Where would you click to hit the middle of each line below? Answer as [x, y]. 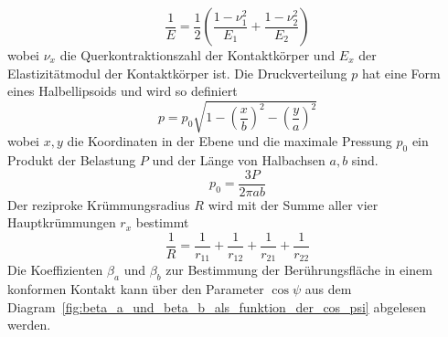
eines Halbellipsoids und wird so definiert [123, 91]
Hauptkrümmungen [62, 222]
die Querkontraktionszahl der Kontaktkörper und [197, 55]
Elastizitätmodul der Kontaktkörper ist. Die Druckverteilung [177, 73]
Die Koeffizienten [55, 270]
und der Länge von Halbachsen [239, 160]
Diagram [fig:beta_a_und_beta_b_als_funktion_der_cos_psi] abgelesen [217, 306]
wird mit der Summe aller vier [293, 204]
